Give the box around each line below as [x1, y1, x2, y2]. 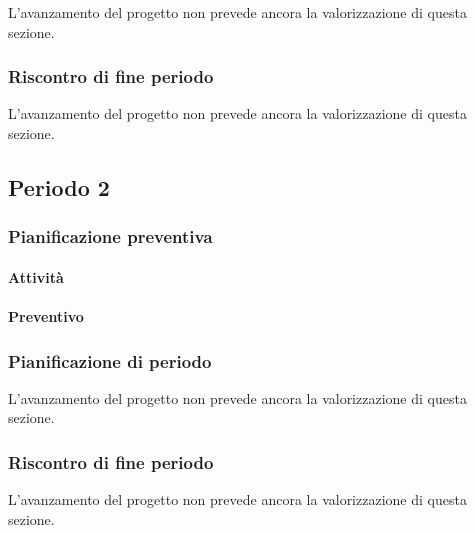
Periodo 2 [8, 171, 110, 202]
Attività [8, 266, 64, 287]
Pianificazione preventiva [8, 224, 213, 249]
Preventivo [8, 306, 84, 326]
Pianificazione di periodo [8, 348, 212, 373]
